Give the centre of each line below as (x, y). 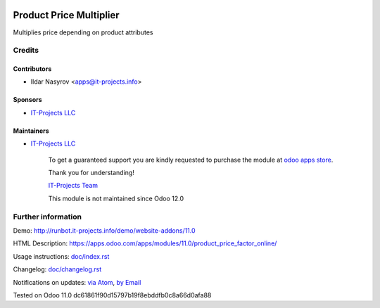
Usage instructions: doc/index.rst (61, 256)
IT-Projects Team (73, 186)
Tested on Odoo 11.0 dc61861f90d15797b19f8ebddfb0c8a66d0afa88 (112, 295)
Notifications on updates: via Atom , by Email (77, 282)
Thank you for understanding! (91, 173)
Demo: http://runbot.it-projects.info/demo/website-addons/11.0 (104, 230)
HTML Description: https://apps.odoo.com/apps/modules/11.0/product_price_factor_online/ (145, 243)
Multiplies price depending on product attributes (83, 32)
